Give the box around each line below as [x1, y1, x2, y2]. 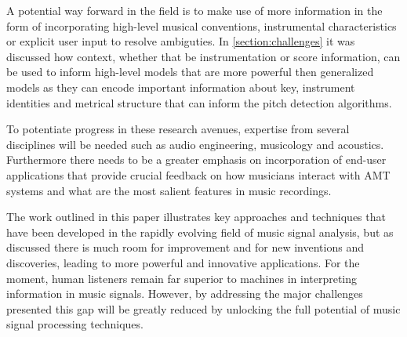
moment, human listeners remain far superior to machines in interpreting [6, 270, 358, 286]
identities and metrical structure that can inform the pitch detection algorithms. [6, 94, 392, 111]
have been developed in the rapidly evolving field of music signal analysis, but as [6, 223, 394, 240]
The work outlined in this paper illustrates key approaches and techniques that [6, 208, 386, 225]
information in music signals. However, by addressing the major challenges [6, 285, 363, 302]
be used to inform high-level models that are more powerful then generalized [6, 63, 374, 80]
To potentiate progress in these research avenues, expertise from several [6, 121, 350, 137]
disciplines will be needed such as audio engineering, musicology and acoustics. [6, 136, 384, 152]
